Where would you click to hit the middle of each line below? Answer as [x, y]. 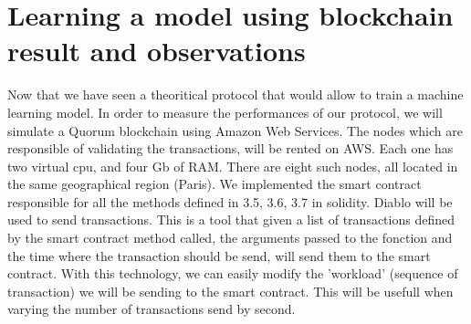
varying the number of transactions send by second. [152, 309]
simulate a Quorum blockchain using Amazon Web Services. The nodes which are [235, 130]
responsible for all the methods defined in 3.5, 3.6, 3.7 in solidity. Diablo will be [230, 201]
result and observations [157, 51]
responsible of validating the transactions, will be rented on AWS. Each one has [230, 148]
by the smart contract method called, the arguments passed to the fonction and [230, 238]
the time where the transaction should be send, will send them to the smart [219, 255]
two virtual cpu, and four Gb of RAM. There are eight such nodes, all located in [233, 166]
